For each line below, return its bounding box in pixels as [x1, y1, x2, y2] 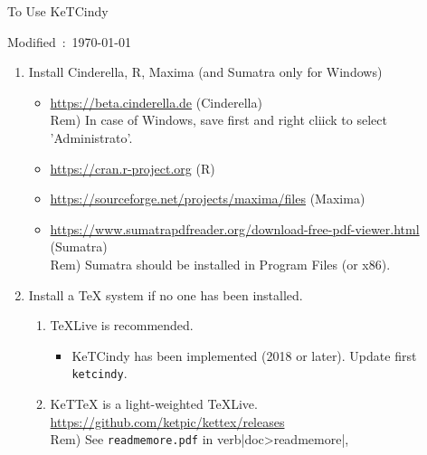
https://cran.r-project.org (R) [50, 158, 215, 177]
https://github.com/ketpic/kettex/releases [50, 412, 285, 431]
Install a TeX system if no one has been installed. [28, 285, 303, 304]
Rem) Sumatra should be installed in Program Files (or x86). [50, 254, 391, 273]
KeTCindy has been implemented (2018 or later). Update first [71, 346, 417, 365]
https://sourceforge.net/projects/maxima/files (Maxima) [50, 189, 365, 208]
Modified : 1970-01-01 [7, 32, 131, 51]
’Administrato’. [50, 128, 133, 147]
